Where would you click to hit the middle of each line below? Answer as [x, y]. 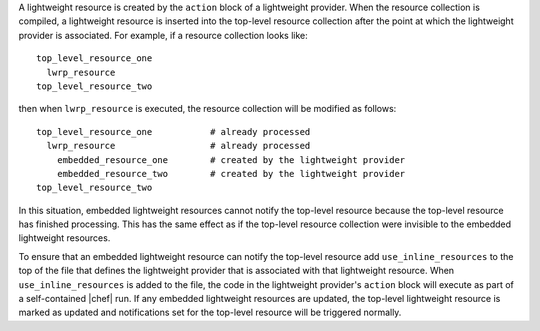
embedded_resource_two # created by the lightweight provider [231, 173]
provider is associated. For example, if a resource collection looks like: [163, 35]
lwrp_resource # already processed [178, 146]
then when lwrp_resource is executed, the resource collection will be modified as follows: [207, 109]
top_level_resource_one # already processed [173, 131]
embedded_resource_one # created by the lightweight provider [231, 159]
